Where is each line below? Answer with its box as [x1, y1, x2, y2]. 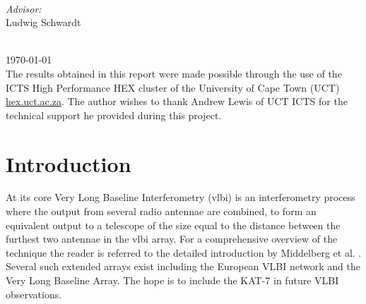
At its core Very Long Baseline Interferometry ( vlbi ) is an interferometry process [6, 190, 355, 205]
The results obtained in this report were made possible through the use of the [6, 66, 342, 80]
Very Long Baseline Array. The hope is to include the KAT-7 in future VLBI [6, 273, 339, 288]
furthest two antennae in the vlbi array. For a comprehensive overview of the [6, 231, 338, 246]
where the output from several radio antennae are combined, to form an [6, 204, 317, 219]
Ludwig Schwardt [6, 15, 81, 30]
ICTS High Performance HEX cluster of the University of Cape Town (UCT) [6, 80, 340, 95]
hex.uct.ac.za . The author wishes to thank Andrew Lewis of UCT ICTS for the [6, 94, 348, 109]
